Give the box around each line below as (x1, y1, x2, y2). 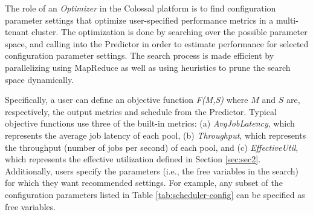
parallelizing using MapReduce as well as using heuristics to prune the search (5, 61, 291, 73)
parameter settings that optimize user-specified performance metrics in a (5, 13, 274, 26)
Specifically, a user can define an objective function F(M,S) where (5, 93, 248, 106)
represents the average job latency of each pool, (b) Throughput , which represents (5, 128, 306, 141)
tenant (5, 25, 29, 38)
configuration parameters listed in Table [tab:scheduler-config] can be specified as (5, 188, 305, 200)
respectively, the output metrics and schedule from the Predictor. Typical (5, 105, 277, 117)
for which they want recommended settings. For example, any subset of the (5, 176, 283, 189)
